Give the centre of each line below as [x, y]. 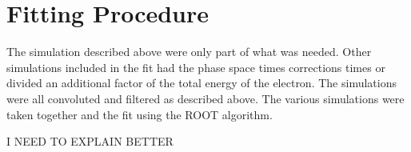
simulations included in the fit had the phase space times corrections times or [196, 67]
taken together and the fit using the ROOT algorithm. [140, 114]
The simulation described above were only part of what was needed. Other [189, 52]
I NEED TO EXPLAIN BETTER [90, 141]
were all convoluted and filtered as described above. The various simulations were [205, 98]
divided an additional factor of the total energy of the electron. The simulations [202, 83]
